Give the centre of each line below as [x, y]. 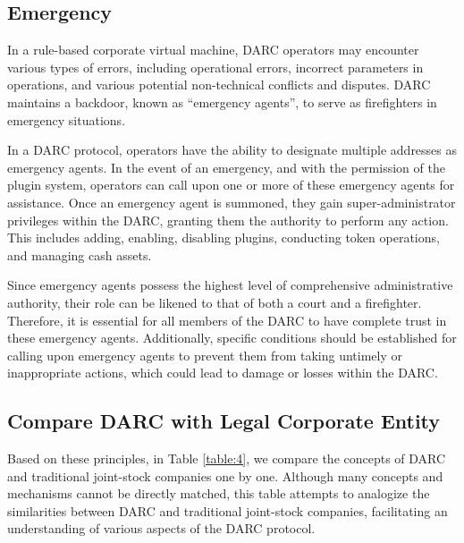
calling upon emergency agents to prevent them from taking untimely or [205, 355]
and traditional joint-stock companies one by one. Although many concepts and [225, 475]
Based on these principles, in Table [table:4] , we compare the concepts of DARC [227, 458]
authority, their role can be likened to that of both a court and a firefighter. [215, 302]
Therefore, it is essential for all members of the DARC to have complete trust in [227, 320]
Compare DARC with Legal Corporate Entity [224, 421]
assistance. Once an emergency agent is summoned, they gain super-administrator [232, 202]
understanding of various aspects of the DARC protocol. [161, 528]
